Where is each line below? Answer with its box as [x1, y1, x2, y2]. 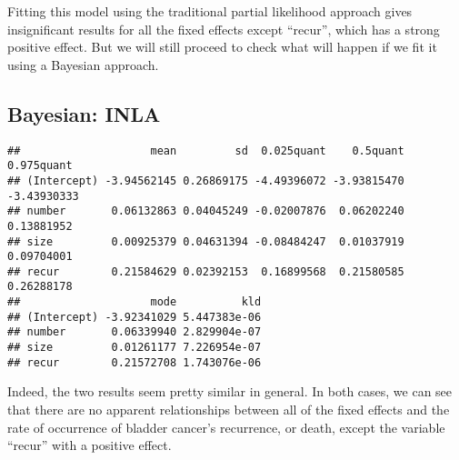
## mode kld [7, 295, 262, 309]
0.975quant [7, 159, 73, 173]
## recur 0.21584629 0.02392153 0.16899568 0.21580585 [7, 265, 404, 278]
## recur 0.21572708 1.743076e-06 [7, 355, 262, 369]
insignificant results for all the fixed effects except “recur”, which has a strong [7, 19, 440, 38]
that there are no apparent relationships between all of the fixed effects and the [7, 400, 450, 419]
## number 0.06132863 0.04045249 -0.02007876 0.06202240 [7, 205, 404, 218]
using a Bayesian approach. [7, 55, 159, 74]
